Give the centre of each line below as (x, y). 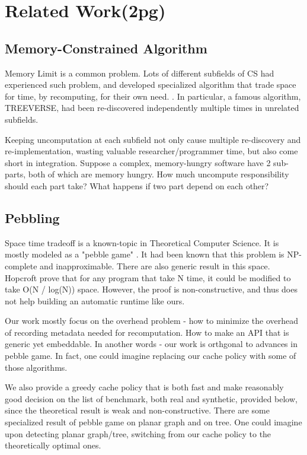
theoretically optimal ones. (53, 445)
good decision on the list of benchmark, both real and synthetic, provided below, (151, 398)
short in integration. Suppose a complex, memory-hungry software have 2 (138, 162)
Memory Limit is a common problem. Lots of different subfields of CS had (140, 73)
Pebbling (32, 217)
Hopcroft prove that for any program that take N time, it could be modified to (148, 277)
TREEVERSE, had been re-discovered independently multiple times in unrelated (152, 108)
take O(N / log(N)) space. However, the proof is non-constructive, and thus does (151, 289)
